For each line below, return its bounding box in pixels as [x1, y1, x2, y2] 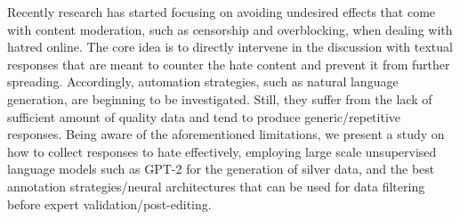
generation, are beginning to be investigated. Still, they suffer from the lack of [7, 89, 432, 108]
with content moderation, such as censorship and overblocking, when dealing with [7, 20, 453, 38]
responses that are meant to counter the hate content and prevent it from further [7, 54, 450, 73]
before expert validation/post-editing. [7, 194, 212, 213]
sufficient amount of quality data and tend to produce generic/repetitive [7, 107, 400, 126]
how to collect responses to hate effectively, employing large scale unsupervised [7, 142, 437, 160]
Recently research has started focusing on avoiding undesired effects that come [7, 3, 436, 20]
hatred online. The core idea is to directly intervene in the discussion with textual [7, 37, 453, 56]
